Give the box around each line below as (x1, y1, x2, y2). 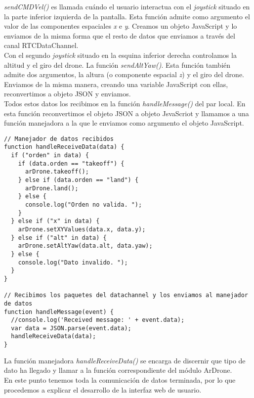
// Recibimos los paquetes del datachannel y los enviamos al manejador (4, 292, 248, 299)
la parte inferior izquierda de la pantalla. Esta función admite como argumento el (4, 11, 250, 21)
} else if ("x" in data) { (11, 218, 100, 225)
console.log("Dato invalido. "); (18, 259, 128, 266)
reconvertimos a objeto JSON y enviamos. (4, 88, 131, 99)
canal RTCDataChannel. (4, 40, 79, 50)
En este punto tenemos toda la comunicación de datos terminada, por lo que (4, 374, 236, 385)
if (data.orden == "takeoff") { (18, 160, 125, 167)
